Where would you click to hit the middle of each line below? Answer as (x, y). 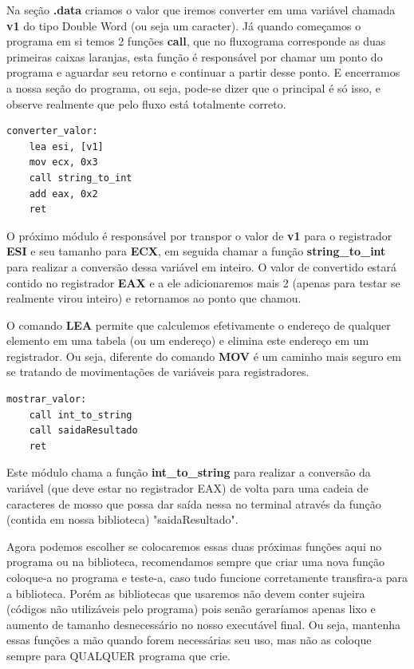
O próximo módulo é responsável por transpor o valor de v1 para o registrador (199, 235)
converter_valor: (52, 131)
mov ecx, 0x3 (63, 162)
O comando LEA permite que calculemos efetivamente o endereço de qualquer (199, 325)
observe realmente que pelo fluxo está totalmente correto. (146, 103)
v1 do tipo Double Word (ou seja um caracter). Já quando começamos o (184, 25)
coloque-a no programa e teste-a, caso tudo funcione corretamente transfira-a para (207, 577)
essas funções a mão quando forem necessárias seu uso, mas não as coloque (189, 640)
